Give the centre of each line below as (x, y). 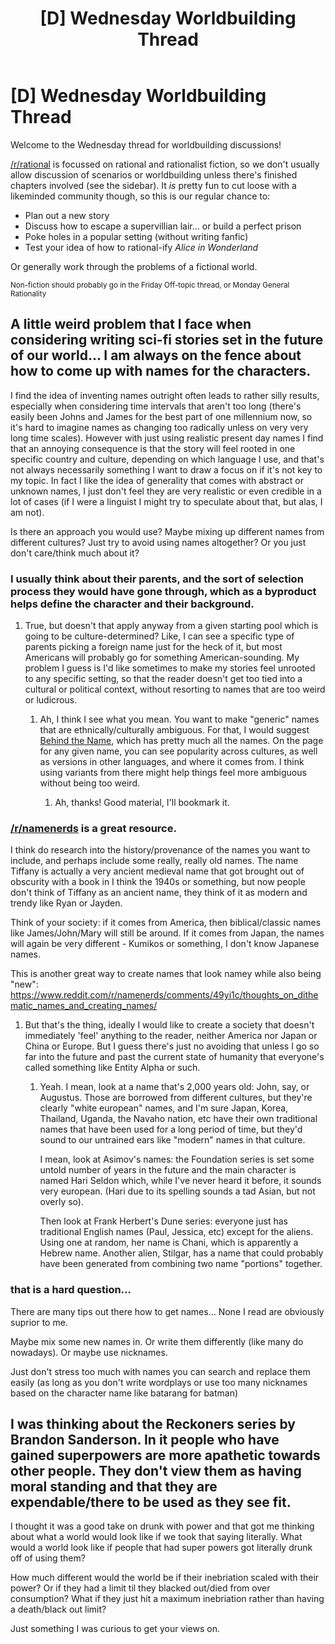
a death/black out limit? (58, 1609)
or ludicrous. (51, 700)
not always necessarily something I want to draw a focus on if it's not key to (166, 469)
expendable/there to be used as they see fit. (151, 1502)
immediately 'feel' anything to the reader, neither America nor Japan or (171, 1036)
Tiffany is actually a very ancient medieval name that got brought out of (157, 871)
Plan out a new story (67, 215)
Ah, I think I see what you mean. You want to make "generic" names (179, 719)
